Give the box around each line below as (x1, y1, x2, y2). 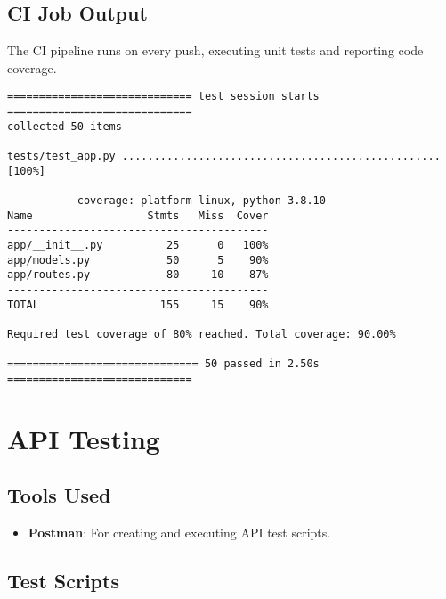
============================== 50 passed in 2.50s (7, 357, 320, 371)
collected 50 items (7, 119, 122, 133)
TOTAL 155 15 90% (7, 298, 269, 311)
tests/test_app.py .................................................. (7, 150, 441, 163)
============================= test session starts (7, 90, 320, 103)
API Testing (7, 420, 160, 456)
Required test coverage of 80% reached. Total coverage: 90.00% (7, 327, 396, 341)
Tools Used (7, 481, 111, 509)
